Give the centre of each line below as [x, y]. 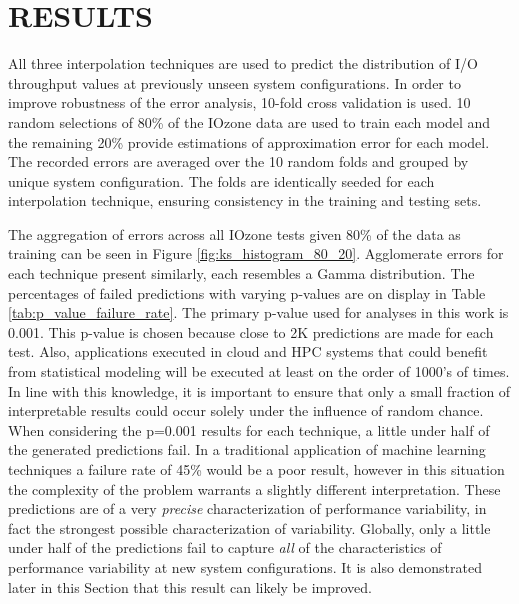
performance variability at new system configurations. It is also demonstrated [245, 566]
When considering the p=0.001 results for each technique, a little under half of [249, 429]
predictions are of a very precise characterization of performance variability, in [247, 508]
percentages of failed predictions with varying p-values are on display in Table [247, 292]
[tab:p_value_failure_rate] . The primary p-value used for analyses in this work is [258, 312]
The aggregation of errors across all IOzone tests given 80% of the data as [234, 233]
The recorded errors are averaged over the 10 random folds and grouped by [238, 161]
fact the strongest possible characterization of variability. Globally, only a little [249, 527]
